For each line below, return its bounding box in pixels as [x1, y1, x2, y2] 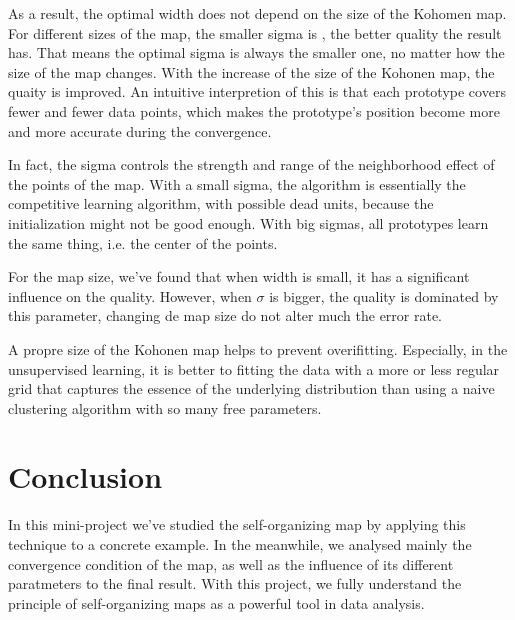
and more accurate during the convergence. [8, 120, 272, 141]
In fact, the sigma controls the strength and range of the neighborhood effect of [8, 154, 495, 175]
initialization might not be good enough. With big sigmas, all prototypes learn [8, 212, 489, 233]
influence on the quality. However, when [8, 285, 252, 306]
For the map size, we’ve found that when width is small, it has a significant [8, 266, 470, 287]
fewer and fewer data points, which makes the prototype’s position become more [8, 100, 500, 121]
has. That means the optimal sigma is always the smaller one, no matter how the [8, 42, 505, 63]
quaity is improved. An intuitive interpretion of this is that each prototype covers [8, 81, 506, 102]
